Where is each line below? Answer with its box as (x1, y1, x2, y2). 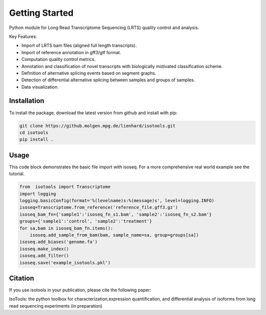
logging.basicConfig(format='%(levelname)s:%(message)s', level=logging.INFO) (19, 198, 214, 203)
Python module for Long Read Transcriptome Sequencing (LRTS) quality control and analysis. (9, 25, 199, 31)
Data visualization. (21, 84, 59, 90)
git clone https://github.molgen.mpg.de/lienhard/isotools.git (19, 123, 176, 128)
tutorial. (9, 171, 25, 177)
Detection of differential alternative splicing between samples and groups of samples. (21, 77, 196, 83)
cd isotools (19, 129, 49, 135)
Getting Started (9, 7, 74, 18)
